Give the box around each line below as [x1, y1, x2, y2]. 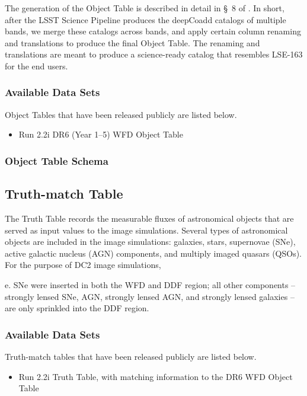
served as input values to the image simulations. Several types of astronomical [5, 223, 288, 236]
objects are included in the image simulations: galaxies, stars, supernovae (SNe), [5, 235, 296, 248]
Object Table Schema [5, 153, 108, 168]
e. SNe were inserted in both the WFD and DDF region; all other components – [5, 278, 296, 290]
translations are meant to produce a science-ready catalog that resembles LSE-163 [5, 48, 303, 60]
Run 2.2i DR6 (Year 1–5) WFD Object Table [18, 128, 183, 140]
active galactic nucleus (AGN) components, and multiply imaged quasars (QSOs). [5, 247, 302, 259]
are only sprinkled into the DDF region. [5, 302, 149, 314]
